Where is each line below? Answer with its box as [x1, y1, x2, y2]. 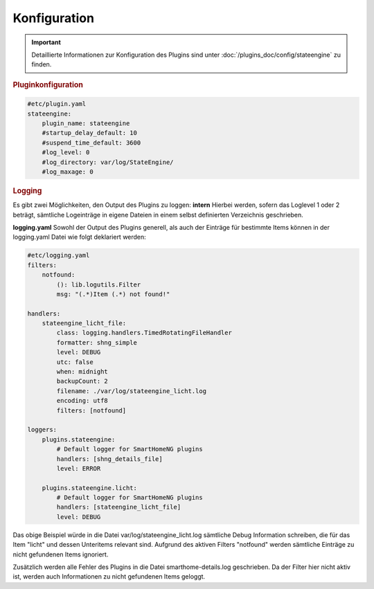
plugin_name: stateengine [42, 119, 130, 127]
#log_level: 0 [42, 149, 90, 156]
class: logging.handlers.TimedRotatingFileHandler [56, 329, 232, 337]
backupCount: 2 [56, 377, 109, 386]
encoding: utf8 [56, 397, 109, 405]
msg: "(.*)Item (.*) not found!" [56, 290, 170, 298]
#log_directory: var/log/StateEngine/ [42, 158, 174, 166]
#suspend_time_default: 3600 [42, 138, 141, 147]
